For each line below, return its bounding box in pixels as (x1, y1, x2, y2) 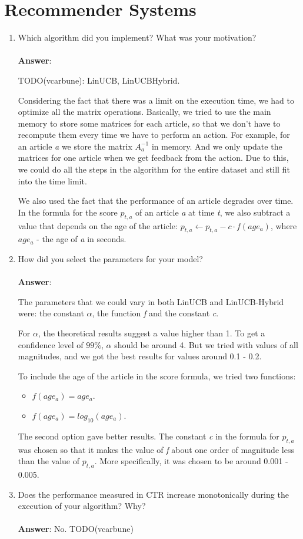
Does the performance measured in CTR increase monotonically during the (18, 488, 289, 500)
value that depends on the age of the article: (18, 219, 178, 232)
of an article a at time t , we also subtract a (135, 206, 291, 218)
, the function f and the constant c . (92, 307, 219, 319)
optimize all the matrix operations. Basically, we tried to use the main (18, 105, 271, 118)
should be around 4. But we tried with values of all (114, 338, 298, 350)
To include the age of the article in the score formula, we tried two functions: (18, 369, 296, 382)
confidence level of (18, 338, 84, 350)
